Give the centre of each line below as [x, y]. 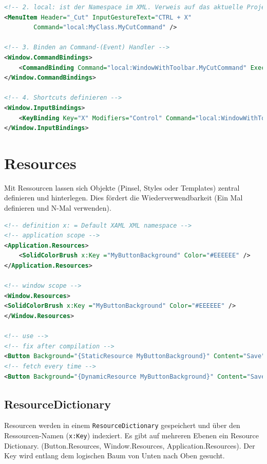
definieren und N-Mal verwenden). [58, 208]
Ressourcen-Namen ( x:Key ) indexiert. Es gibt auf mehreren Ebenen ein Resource [131, 435]
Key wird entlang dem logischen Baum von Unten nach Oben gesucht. [115, 456]
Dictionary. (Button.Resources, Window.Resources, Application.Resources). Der [130, 445]
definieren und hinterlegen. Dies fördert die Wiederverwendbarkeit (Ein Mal [123, 198]
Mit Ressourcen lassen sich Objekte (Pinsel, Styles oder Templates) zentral [122, 187]
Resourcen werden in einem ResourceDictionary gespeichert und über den [122, 425]
